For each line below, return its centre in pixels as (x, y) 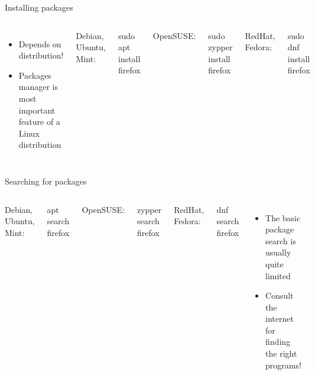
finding (278, 342)
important (37, 110)
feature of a (39, 122)
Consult (280, 295)
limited (278, 275)
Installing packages (39, 7)
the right (281, 353)
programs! (283, 365)
